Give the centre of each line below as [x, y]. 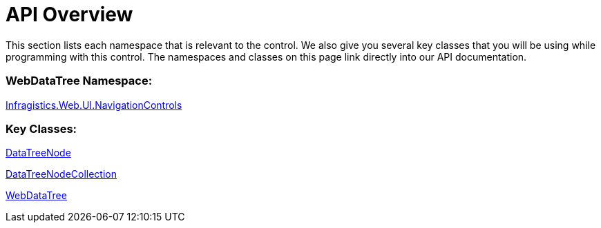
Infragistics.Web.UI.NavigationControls [94, 105]
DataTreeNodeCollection [61, 174]
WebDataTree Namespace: [79, 81]
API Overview [69, 14]
